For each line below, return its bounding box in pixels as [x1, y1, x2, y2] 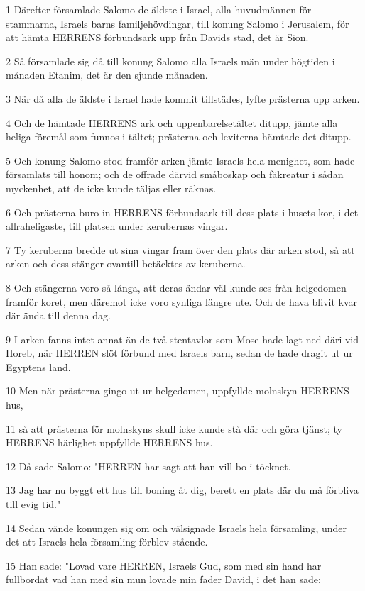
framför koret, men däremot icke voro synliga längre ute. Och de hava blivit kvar [6, 294, 358, 309]
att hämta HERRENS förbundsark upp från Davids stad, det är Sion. [6, 30, 309, 45]
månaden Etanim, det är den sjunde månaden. [6, 67, 208, 82]
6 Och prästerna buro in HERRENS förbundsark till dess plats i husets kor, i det [6, 204, 359, 219]
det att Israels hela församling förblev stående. [6, 534, 208, 549]
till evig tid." [6, 497, 61, 512]
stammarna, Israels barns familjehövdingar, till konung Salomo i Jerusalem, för [6, 16, 349, 31]
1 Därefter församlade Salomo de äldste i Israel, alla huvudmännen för [6, 2, 312, 16]
